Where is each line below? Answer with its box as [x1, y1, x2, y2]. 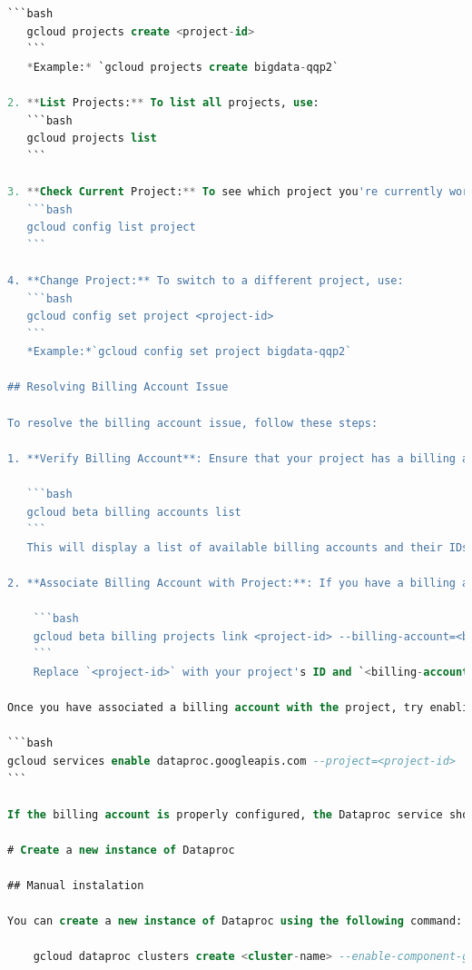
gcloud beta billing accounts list [26, 505, 241, 519]
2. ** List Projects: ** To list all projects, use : [7, 95, 320, 109]
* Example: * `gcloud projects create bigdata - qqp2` [26, 60, 339, 74]
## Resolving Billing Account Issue [7, 381, 229, 394]
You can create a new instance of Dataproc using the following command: [7, 915, 463, 928]
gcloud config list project [26, 221, 196, 234]
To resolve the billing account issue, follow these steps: [7, 416, 379, 430]
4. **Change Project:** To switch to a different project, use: [7, 273, 404, 287]
